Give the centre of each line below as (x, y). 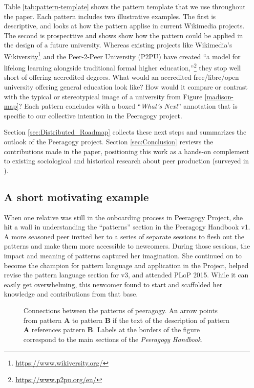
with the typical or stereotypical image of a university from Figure (103, 96)
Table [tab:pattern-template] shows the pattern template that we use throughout (125, 6)
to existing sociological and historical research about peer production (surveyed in (127, 161)
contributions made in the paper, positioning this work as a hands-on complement (127, 151)
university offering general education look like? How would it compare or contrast (126, 87)
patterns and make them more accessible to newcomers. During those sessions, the (127, 246)
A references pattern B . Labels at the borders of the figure (112, 330)
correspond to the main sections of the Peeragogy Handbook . (113, 339)
